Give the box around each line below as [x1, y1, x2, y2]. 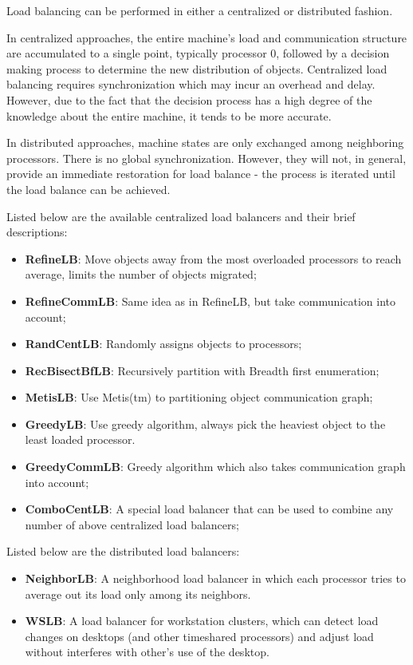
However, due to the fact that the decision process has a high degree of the [6, 91, 372, 108]
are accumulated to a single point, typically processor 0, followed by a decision [6, 45, 390, 61]
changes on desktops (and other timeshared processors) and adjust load [25, 627, 374, 644]
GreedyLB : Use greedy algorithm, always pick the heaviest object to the [25, 415, 386, 432]
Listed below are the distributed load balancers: [6, 543, 240, 560]
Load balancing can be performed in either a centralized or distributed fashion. [6, 2, 393, 18]
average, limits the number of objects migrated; [25, 266, 257, 283]
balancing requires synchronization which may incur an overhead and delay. [6, 76, 376, 93]
